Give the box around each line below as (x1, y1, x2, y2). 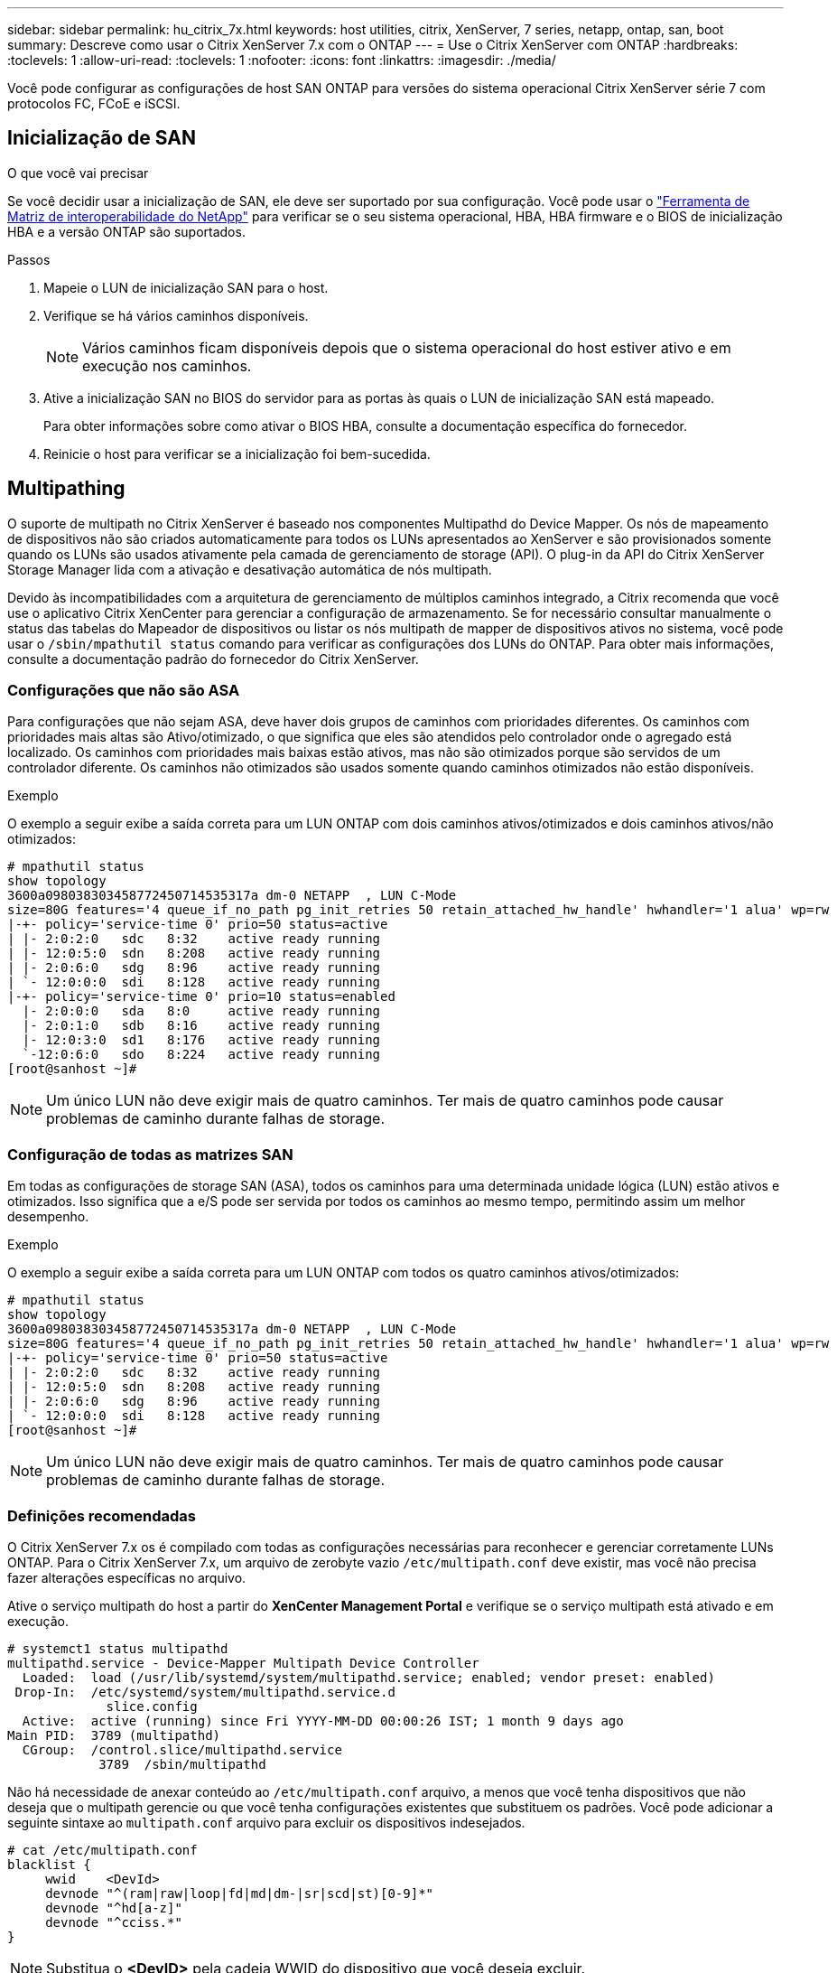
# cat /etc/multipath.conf (7, 1842, 198, 1857)
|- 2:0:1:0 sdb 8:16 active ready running (22, 1018, 381, 1033)
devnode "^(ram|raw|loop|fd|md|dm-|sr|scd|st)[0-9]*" (45, 1885, 434, 1901)
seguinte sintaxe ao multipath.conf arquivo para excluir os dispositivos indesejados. (7, 1814, 525, 1830)
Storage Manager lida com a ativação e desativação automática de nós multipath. (7, 561, 492, 577)
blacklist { (7, 1856, 91, 1872)
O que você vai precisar (7, 164, 149, 181)
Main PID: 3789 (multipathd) (7, 1727, 221, 1743)
